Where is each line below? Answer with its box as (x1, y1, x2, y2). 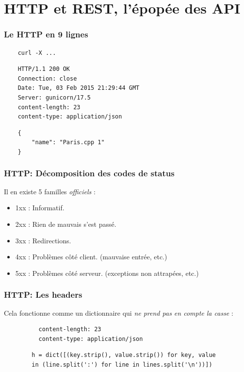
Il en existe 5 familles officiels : (4, 186, 96, 196)
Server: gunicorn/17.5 (17, 94, 91, 101)
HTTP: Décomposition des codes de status (4, 167, 175, 179)
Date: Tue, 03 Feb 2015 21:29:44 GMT (17, 85, 140, 92)
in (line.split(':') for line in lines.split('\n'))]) (32, 361, 212, 368)
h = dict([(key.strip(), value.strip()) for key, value (32, 352, 216, 359)
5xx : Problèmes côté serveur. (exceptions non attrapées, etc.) (15, 268, 199, 278)
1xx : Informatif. (15, 203, 65, 213)
